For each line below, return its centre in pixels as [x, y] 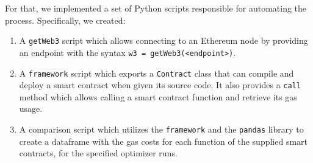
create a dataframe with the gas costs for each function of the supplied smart [164, 141]
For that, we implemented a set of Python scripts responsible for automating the [156, 8]
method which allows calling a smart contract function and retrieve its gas [158, 96]
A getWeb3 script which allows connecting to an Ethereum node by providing [164, 40]
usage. [31, 109]
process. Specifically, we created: [65, 20]
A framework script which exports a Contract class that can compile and [156, 73]
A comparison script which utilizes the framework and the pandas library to [161, 129]
